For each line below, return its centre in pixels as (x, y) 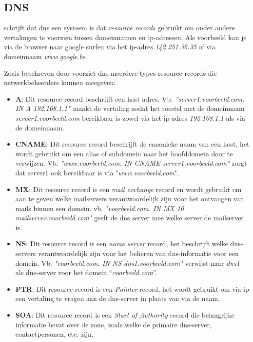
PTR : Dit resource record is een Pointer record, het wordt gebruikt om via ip (132, 289)
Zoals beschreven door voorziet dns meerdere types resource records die (110, 73)
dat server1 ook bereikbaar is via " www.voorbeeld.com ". (97, 172)
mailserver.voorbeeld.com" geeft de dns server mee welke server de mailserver (129, 218)
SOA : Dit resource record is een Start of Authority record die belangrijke (125, 315)
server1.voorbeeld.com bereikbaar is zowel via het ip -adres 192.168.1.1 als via (130, 118)
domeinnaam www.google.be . (46, 56)
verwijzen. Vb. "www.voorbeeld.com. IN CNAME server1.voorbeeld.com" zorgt (131, 163)
